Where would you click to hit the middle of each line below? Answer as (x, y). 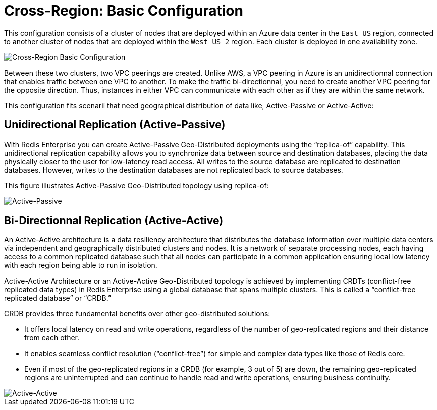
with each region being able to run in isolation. (81, 265)
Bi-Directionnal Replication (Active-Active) (114, 221)
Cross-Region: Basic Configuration (124, 11)
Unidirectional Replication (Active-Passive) (115, 125)
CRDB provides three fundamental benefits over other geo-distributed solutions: (137, 314)
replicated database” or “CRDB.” (58, 298)
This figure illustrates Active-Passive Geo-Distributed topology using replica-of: (136, 185)
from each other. (52, 338)
